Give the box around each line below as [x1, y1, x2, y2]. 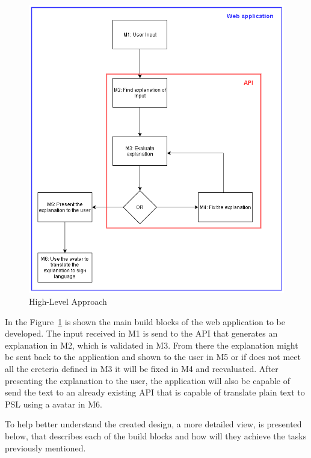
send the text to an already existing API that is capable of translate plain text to [5, 386, 305, 398]
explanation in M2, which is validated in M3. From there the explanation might [5, 338, 298, 351]
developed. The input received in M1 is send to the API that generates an [5, 327, 278, 340]
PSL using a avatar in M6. [5, 397, 102, 410]
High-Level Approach [29, 295, 107, 308]
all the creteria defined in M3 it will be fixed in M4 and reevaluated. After [5, 362, 279, 374]
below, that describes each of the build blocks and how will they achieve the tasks [5, 429, 307, 442]
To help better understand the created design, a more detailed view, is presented [5, 418, 302, 430]
